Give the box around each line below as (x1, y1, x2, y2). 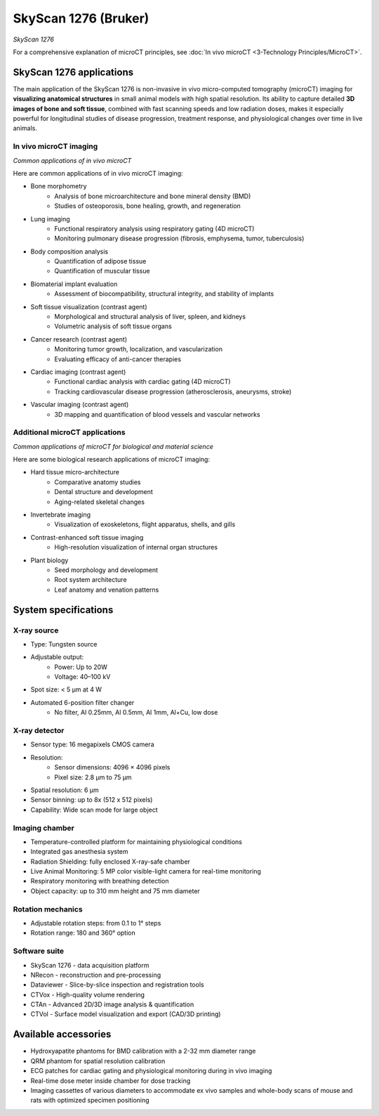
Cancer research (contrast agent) (30, 335, 128, 344)
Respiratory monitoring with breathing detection (30, 877, 169, 885)
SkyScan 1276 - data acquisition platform (30, 961, 149, 969)
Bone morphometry (30, 182, 87, 190)
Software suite (13, 946, 65, 956)
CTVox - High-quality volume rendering (30, 990, 145, 999)
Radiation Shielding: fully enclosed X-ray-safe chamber (30, 857, 191, 866)
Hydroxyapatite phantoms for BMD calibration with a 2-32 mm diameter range (30, 1047, 256, 1056)
